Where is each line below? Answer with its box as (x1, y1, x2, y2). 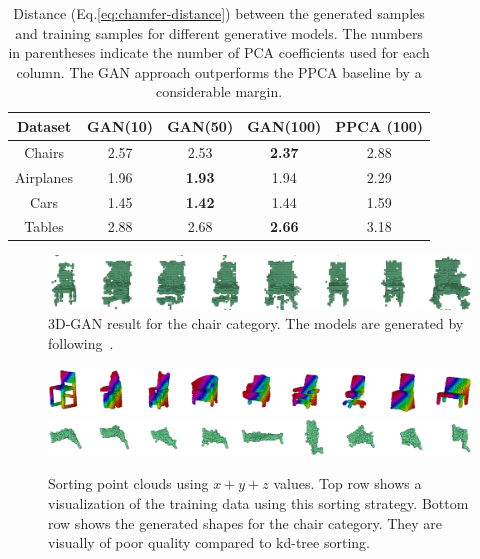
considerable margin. (155, 81, 283, 102)
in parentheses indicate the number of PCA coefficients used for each (8, 42, 430, 63)
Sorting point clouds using (48, 473, 209, 494)
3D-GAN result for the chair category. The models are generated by (48, 313, 464, 334)
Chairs (24, 141, 64, 162)
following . (48, 332, 114, 353)
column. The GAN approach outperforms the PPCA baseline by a (16, 61, 422, 82)
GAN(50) (167, 115, 234, 136)
